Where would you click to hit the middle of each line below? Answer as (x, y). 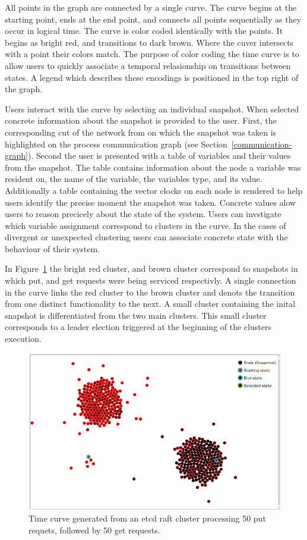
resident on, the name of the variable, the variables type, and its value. (134, 179)
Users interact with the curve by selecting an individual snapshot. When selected (152, 109)
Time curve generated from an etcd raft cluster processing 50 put (147, 518)
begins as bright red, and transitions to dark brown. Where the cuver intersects (149, 42)
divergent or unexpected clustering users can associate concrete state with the (146, 237)
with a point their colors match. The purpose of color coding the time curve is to (152, 54)
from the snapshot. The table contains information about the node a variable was (153, 167)
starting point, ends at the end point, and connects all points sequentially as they (153, 19)
